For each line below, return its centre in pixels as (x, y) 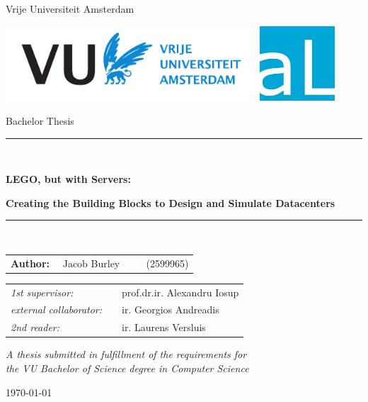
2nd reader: (35, 327)
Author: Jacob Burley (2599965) (100, 263)
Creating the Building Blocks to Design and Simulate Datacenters (171, 202)
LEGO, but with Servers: (68, 179)
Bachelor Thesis (40, 121)
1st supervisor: (42, 292)
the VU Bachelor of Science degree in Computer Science (127, 368)
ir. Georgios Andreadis (171, 309)
